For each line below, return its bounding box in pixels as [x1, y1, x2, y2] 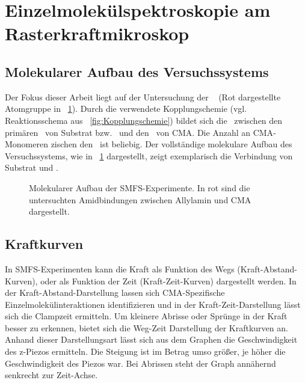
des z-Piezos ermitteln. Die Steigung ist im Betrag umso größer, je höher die [5, 345, 286, 358]
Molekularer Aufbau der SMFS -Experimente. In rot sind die [29, 181, 250, 194]
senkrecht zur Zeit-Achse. [5, 369, 98, 381]
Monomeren [5, 138, 48, 150]
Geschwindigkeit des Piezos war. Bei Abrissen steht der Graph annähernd [5, 357, 276, 369]
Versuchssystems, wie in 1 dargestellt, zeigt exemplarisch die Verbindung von [5, 149, 293, 162]
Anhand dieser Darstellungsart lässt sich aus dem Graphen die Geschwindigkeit [5, 333, 298, 346]
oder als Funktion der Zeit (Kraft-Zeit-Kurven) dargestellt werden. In [40, 274, 297, 287]
